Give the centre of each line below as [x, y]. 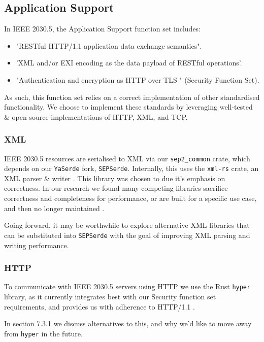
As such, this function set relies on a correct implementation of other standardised [132, 97]
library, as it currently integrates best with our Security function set [110, 296]
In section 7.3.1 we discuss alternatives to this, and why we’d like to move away [128, 323]
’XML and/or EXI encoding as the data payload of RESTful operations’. [129, 63]
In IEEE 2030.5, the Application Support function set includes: [103, 29]
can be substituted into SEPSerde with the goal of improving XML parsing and [127, 235]
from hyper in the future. [43, 333]
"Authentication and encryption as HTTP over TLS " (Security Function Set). [138, 79]
